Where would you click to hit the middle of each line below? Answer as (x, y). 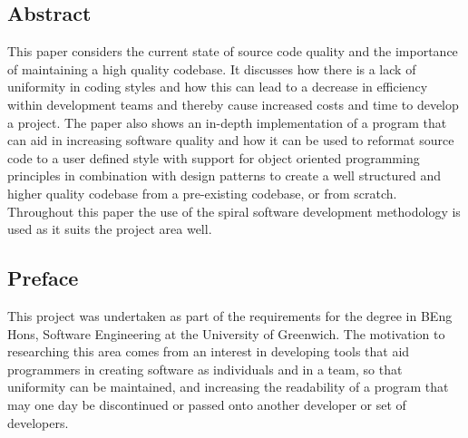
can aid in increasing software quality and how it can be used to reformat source (231, 140)
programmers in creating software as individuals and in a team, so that (205, 369)
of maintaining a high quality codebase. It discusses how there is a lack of (212, 68)
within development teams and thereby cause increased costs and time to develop (233, 104)
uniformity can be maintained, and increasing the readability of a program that (228, 387)
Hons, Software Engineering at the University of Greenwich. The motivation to (226, 333)
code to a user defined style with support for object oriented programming (214, 157)
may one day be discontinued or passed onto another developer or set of (207, 404)
